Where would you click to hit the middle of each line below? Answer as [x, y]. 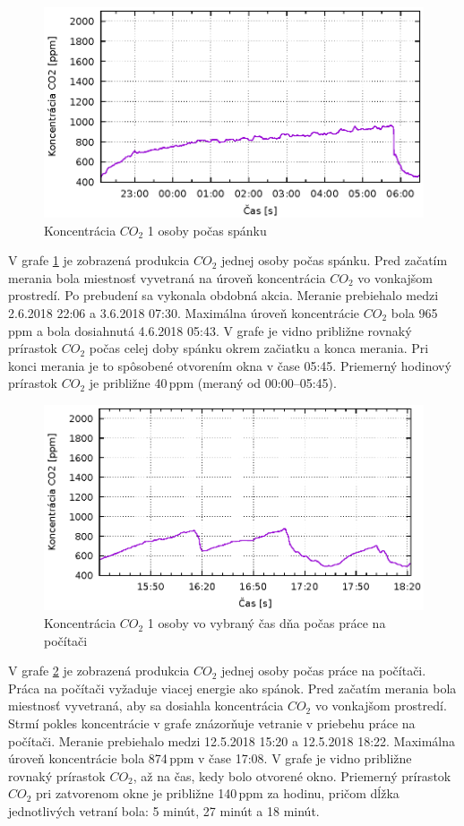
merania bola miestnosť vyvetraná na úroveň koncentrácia [167, 277]
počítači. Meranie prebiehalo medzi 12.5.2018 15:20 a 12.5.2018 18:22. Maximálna [232, 740]
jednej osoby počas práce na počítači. [324, 671]
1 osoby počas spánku [207, 230]
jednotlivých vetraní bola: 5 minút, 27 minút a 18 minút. [164, 811]
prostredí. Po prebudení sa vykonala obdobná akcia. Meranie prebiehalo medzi [223, 295]
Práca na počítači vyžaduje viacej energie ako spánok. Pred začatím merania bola [232, 688]
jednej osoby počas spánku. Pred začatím [335, 260]
